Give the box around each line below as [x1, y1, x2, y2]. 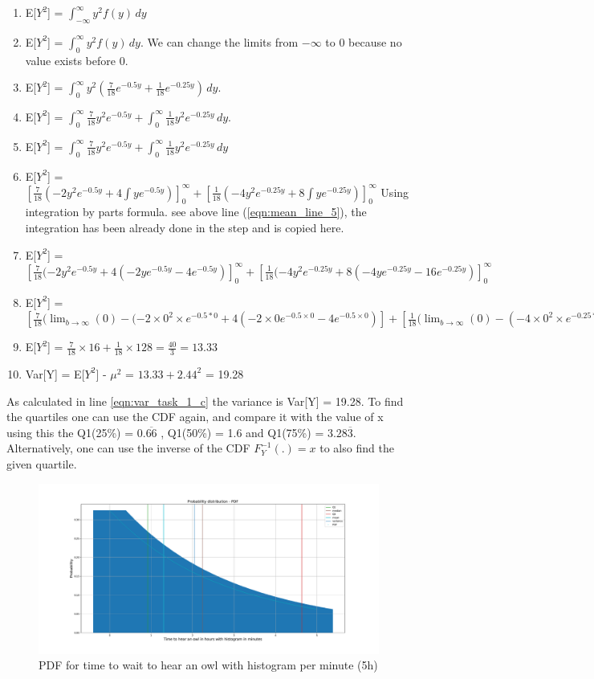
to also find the [319, 440, 394, 456]
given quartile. [6, 455, 77, 472]
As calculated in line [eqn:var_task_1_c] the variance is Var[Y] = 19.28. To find [6, 392, 404, 409]
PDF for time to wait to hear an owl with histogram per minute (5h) [39, 657, 378, 673]
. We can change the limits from [140, 33, 299, 50]
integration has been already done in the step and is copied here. [25, 219, 344, 236]
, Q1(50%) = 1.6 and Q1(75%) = [161, 423, 324, 440]
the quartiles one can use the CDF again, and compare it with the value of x [6, 408, 384, 425]
